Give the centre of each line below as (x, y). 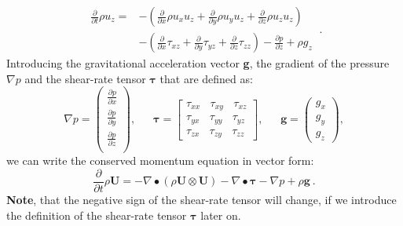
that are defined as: (206, 78)
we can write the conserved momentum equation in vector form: (160, 160)
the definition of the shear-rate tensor (97, 215)
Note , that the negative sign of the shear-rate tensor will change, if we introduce (201, 199)
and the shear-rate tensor (85, 78)
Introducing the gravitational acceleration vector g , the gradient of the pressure (198, 63)
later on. (221, 215)
